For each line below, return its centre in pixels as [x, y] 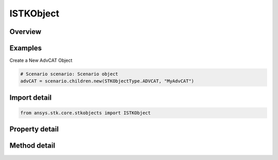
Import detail [30, 97]
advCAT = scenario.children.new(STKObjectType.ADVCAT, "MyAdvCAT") [107, 81]
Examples [26, 48]
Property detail [34, 129]
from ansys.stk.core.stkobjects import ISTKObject [86, 113]
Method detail [32, 146]
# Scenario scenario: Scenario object [69, 74]
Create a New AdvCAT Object [41, 60]
